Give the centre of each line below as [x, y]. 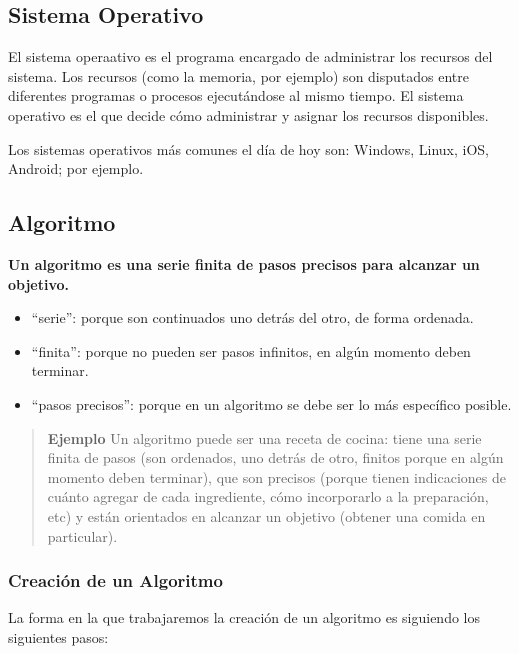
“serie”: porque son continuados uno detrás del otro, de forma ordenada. [252, 317]
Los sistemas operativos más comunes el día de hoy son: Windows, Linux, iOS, [248, 148]
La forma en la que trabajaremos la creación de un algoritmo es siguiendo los [244, 617]
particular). [82, 535]
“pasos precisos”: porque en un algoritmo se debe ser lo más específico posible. [271, 403]
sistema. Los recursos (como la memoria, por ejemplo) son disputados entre [239, 75]
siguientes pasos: [58, 636]
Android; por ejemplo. [76, 168]
